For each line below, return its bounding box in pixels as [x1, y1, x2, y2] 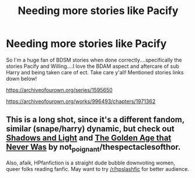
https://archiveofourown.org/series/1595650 [6, 86, 113, 93]
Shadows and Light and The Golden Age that [6, 133, 172, 143]
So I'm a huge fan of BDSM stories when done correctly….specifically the [6, 56, 182, 63]
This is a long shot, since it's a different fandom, [6, 115, 185, 125]
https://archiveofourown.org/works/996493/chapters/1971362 [6, 98, 156, 105]
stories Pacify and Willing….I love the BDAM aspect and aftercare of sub [6, 63, 179, 70]
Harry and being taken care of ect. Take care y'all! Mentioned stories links [6, 69, 184, 76]
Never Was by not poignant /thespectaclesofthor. [6, 142, 181, 153]
